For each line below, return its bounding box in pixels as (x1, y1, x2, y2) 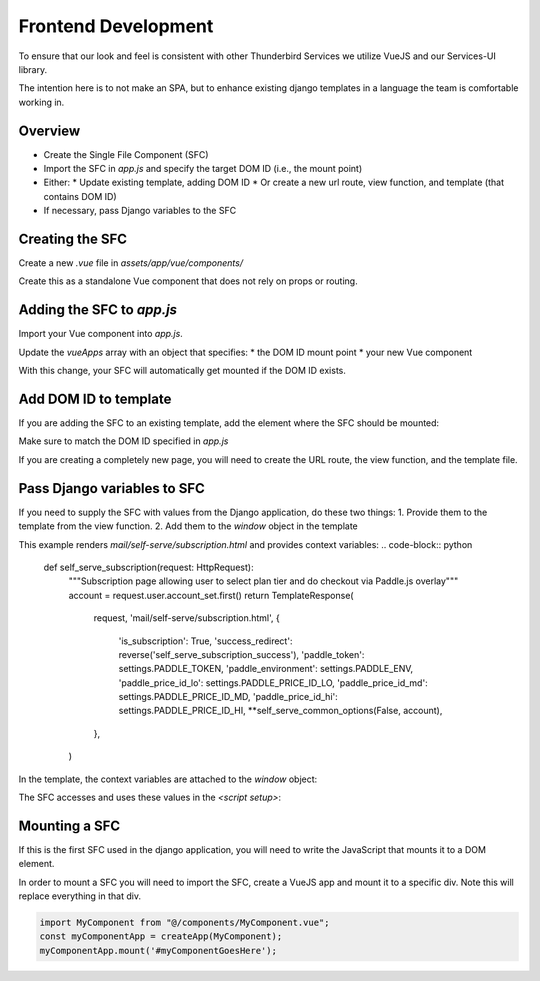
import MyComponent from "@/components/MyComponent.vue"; (39, 917, 330, 929)
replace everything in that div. (18, 890, 142, 902)
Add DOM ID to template (18, 390, 172, 407)
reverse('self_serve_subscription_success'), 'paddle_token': (118, 648, 365, 660)
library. (18, 63, 48, 75)
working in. (18, 96, 65, 108)
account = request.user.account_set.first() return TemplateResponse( (68, 589, 354, 601)
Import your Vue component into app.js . (18, 328, 184, 340)
